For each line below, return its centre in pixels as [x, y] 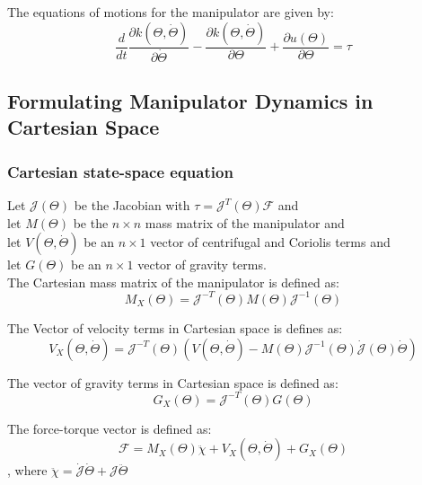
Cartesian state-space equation [120, 171]
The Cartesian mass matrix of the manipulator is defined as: [173, 282]
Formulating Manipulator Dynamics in [190, 101]
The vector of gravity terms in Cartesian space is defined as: [173, 382]
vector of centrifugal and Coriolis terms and [270, 242]
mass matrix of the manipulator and [245, 222]
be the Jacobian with [132, 205]
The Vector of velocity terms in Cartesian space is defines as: [175, 327]
